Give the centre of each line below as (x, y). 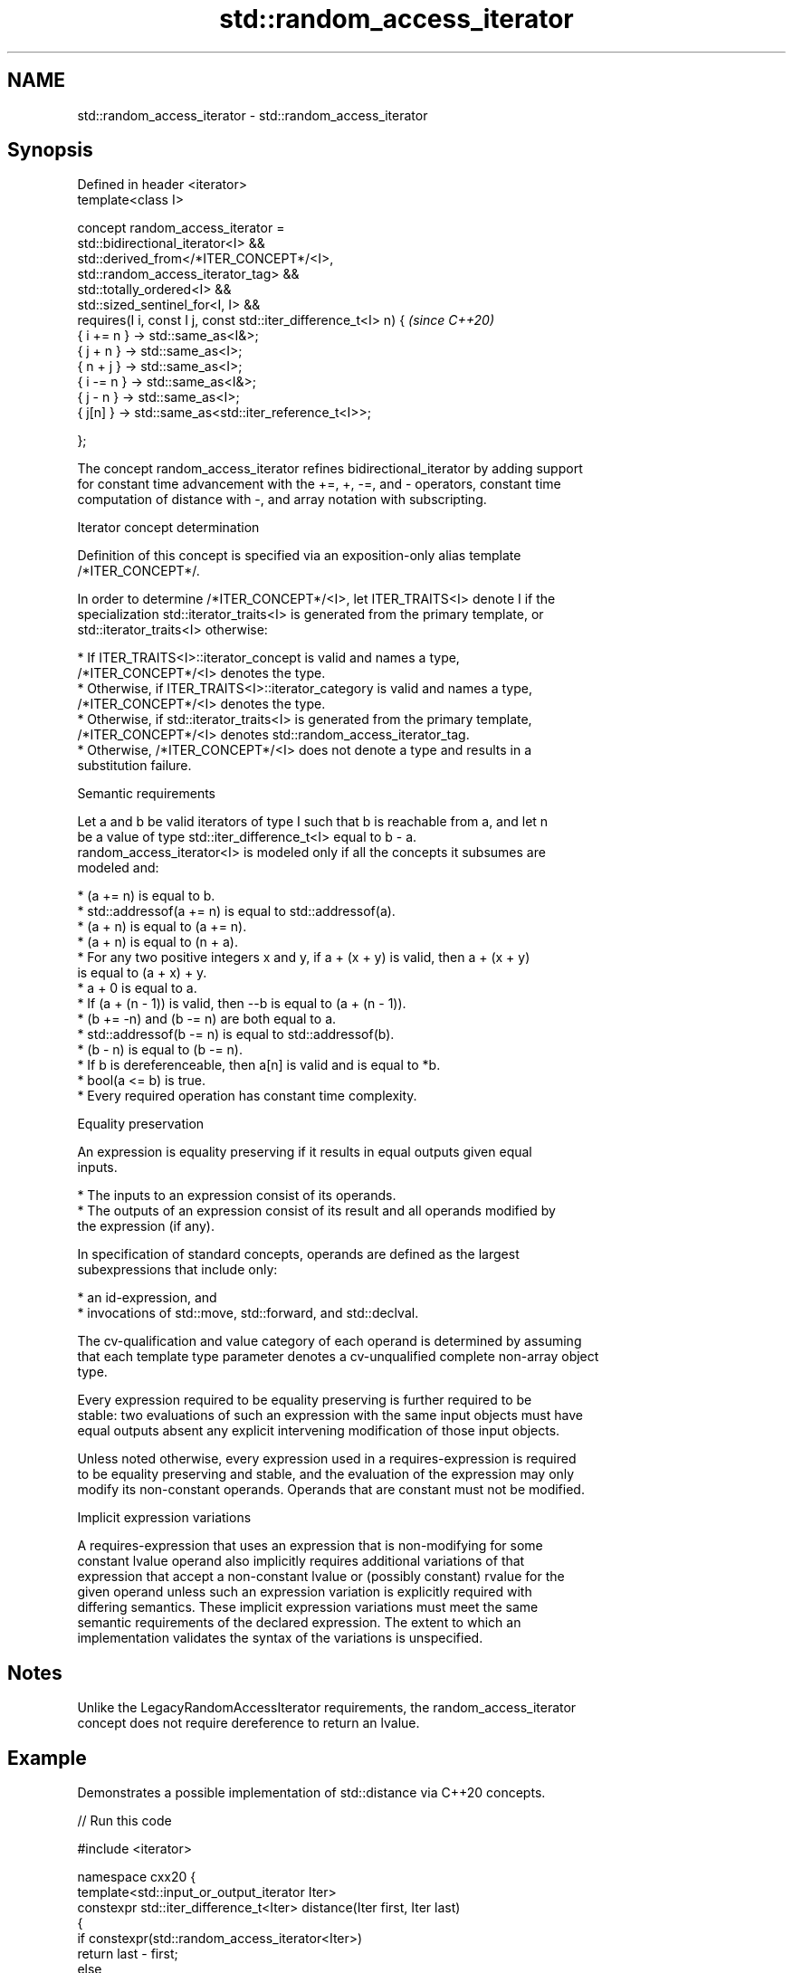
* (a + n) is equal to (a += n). (162, 927)
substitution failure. (134, 766)
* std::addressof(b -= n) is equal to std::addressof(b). (236, 1034)
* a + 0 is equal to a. (137, 988)
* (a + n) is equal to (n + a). (158, 942)
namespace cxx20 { (137, 1877)
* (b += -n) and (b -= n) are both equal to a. (207, 1019)
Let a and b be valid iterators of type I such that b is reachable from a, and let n (313, 822)
